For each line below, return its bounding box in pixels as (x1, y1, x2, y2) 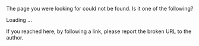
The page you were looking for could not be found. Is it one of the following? (6, 5, 194, 12)
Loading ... (6, 17, 33, 23)
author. (6, 34, 24, 41)
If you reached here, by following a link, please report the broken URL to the (6, 28, 192, 35)
